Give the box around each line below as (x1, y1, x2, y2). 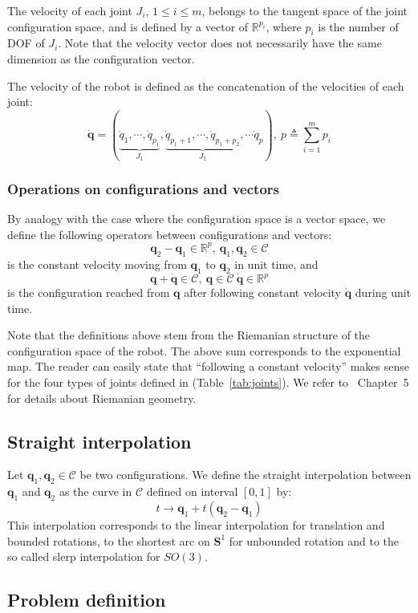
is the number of (318, 18, 399, 35)
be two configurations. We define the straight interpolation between (79, 466, 412, 483)
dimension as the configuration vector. (7, 50, 195, 67)
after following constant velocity (184, 284, 341, 301)
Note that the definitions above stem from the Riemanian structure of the (7, 327, 371, 343)
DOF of (7, 35, 45, 51)
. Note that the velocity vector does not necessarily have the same (58, 35, 382, 51)
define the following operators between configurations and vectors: (7, 225, 332, 242)
